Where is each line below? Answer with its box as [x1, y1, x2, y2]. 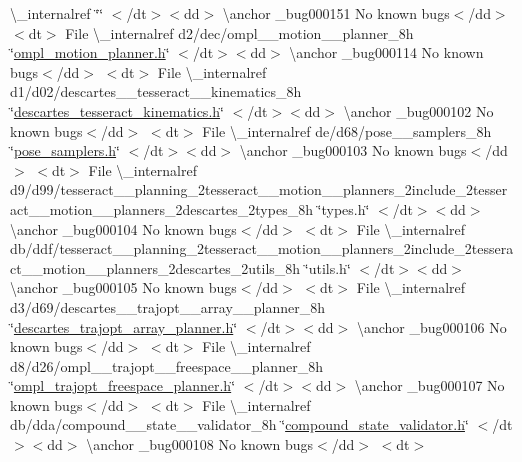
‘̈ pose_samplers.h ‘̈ [10, 140, 120, 161]
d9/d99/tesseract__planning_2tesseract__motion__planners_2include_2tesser [10, 179, 508, 200]
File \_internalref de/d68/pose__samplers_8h [202, 120, 492, 141]
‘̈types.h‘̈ [317, 198, 370, 219]
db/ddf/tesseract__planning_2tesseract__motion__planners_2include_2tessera [10, 238, 514, 259]
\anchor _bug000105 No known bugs [10, 277, 237, 298]
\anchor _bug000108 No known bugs [86, 434, 314, 455]
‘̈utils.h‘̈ [304, 257, 351, 278]
